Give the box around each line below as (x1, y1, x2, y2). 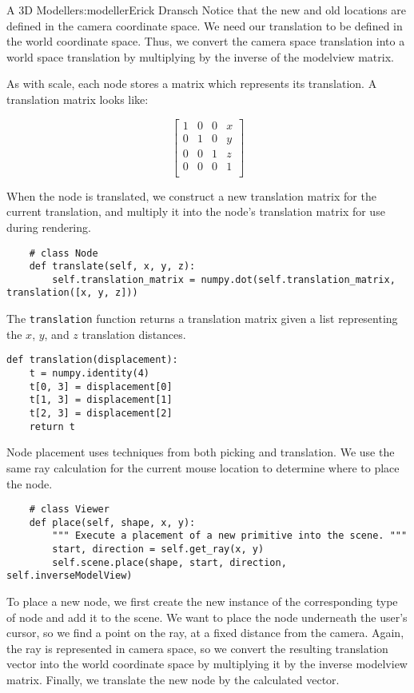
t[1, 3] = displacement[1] (29, 394, 173, 406)
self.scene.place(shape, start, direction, (52, 556, 287, 568)
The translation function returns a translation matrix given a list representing (6, 310, 398, 327)
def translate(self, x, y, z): (29, 261, 196, 273)
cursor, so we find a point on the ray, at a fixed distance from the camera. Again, (6, 624, 404, 641)
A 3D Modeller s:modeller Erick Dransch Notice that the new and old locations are (6, 2, 406, 18)
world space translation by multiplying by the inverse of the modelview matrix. (6, 48, 394, 65)
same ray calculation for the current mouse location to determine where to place (6, 459, 400, 476)
